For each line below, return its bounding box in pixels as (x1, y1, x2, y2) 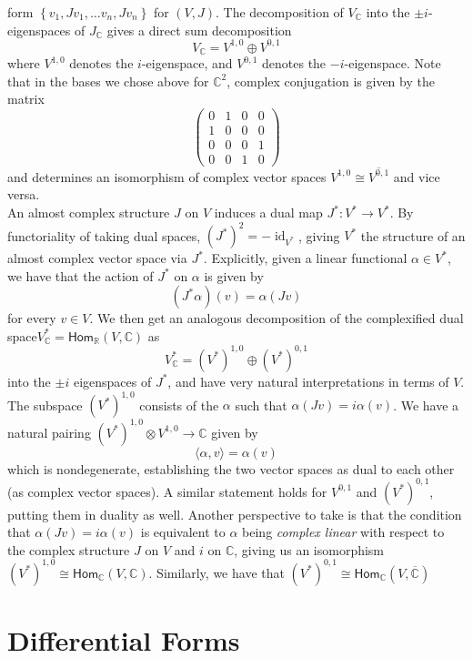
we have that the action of (7, 266, 154, 285)
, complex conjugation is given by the (226, 71, 435, 90)
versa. (7, 185, 40, 204)
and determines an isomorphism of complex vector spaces (7, 167, 327, 186)
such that (235, 395, 287, 414)
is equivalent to (140, 522, 226, 542)
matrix (7, 89, 45, 108)
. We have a (393, 395, 459, 414)
